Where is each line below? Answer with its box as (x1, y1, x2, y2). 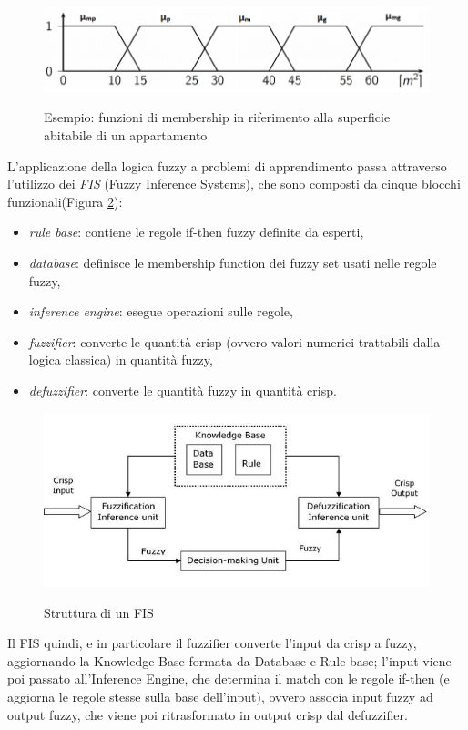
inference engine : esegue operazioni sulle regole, (28, 302, 293, 321)
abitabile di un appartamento (44, 126, 208, 144)
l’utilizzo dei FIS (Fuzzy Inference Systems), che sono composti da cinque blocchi (7, 174, 461, 193)
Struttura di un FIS (44, 602, 154, 622)
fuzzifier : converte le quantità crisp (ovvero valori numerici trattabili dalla (28, 332, 441, 351)
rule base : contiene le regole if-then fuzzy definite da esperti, (28, 222, 364, 242)
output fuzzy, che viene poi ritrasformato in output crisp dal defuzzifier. (7, 704, 408, 724)
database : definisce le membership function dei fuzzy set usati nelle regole (28, 252, 437, 272)
